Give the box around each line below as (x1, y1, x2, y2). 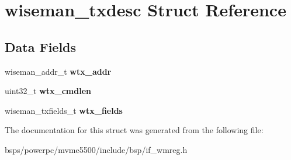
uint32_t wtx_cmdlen (5, 85, 91, 97)
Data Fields (5, 37, 77, 55)
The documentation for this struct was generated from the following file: (5, 124, 264, 136)
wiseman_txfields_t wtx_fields (5, 104, 123, 116)
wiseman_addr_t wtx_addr (5, 65, 112, 77)
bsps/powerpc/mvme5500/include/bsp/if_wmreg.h (5, 143, 188, 155)
